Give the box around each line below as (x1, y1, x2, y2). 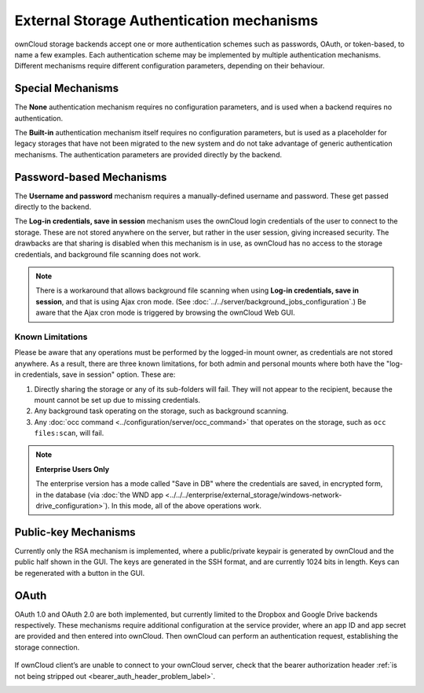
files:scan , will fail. (34, 429, 104, 438)
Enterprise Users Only (35, 464, 110, 474)
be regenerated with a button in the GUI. (14, 568, 145, 577)
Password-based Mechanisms (14, 170, 167, 184)
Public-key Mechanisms (14, 525, 137, 539)
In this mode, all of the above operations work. (111, 501, 262, 511)
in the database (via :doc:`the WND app (35, 490, 164, 499)
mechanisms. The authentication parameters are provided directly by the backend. (14, 149, 283, 159)
